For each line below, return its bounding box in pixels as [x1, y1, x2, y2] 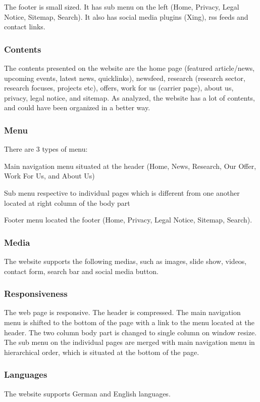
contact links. [4, 21, 45, 32]
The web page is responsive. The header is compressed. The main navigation [4, 307, 241, 318]
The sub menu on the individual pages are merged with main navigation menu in [4, 337, 255, 347]
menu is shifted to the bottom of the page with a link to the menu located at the [4, 317, 254, 327]
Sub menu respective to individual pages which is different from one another [4, 187, 240, 198]
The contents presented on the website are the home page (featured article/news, [4, 63, 255, 73]
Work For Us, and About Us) [4, 170, 95, 181]
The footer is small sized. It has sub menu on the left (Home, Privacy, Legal [4, 2, 239, 12]
